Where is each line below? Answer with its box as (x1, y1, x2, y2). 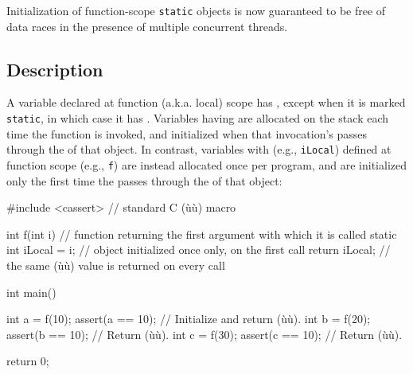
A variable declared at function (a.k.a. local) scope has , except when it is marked (6, 94, 406, 111)
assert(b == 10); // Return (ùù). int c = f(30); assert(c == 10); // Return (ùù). (6, 325, 403, 342)
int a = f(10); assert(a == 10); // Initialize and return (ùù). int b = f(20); (6, 310, 371, 327)
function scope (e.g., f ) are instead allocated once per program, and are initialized (6, 156, 407, 173)
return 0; (6, 353, 49, 369)
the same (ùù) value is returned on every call (6, 256, 225, 273)
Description (6, 56, 103, 81)
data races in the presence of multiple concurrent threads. (6, 18, 288, 34)
